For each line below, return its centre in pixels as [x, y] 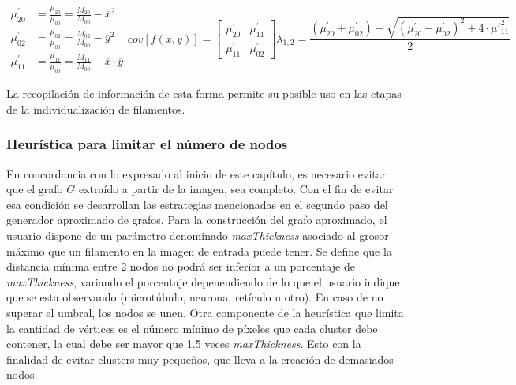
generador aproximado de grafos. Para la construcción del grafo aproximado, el [197, 220]
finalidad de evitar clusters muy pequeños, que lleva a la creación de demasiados [200, 359]
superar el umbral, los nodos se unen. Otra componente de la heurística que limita [205, 312]
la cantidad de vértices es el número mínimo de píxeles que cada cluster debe [192, 328]
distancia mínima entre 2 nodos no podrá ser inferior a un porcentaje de [181, 266]
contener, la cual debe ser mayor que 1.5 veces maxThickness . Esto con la [184, 344]
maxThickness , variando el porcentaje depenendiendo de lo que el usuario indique [203, 281]
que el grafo [35, 189]
